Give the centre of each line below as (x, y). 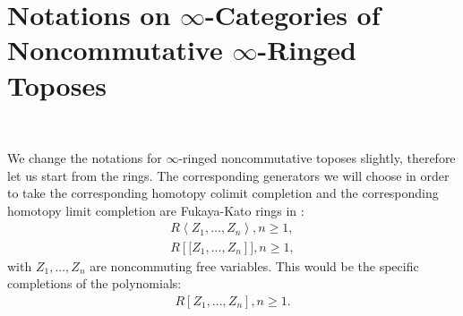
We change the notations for (85, 158)
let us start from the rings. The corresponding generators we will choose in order (228, 175)
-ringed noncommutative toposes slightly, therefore (317, 158)
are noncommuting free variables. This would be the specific (254, 265)
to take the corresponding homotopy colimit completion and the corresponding (223, 193)
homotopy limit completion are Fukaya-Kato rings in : (156, 210)
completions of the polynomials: (94, 283)
